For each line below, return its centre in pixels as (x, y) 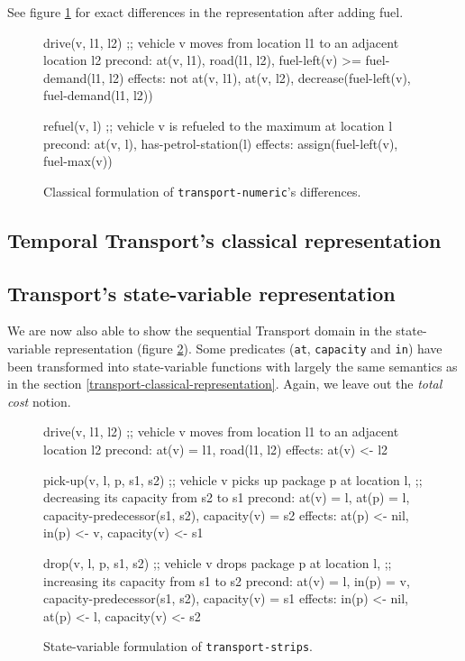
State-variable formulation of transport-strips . (178, 646)
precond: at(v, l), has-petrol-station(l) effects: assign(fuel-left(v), (221, 143)
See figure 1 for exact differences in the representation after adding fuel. (205, 12)
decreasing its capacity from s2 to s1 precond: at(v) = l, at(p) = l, (227, 497)
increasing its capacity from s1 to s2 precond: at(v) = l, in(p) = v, (227, 580)
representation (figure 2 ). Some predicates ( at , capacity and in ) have (248, 348)
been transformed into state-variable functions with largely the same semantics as (232, 366)
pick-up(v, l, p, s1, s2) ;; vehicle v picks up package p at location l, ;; (233, 479)
